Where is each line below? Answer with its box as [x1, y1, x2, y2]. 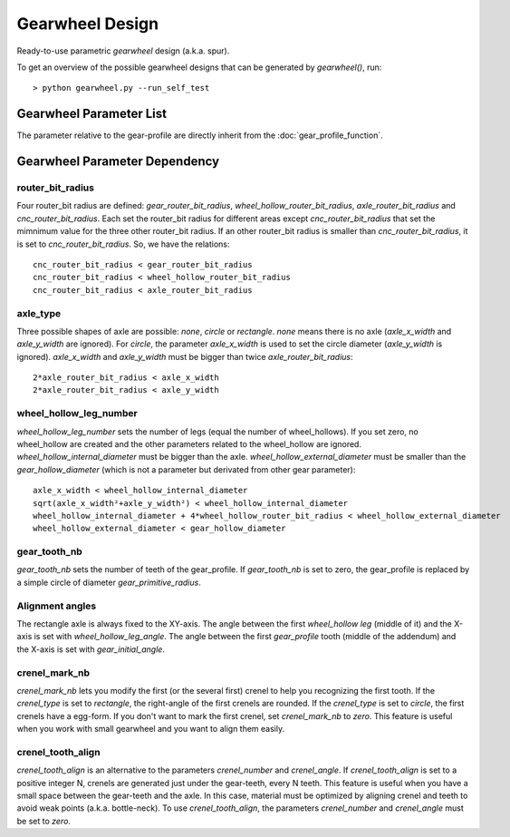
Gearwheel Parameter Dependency [16, 154, 220, 170]
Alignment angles [16, 599, 97, 612]
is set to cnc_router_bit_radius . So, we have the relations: [16, 238, 230, 249]
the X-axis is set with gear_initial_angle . [16, 644, 165, 655]
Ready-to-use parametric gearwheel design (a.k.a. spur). [16, 45, 230, 56]
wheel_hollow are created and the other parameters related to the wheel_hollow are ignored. [16, 438, 362, 449]
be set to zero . [16, 815, 72, 826]
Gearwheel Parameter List [16, 106, 168, 122]
